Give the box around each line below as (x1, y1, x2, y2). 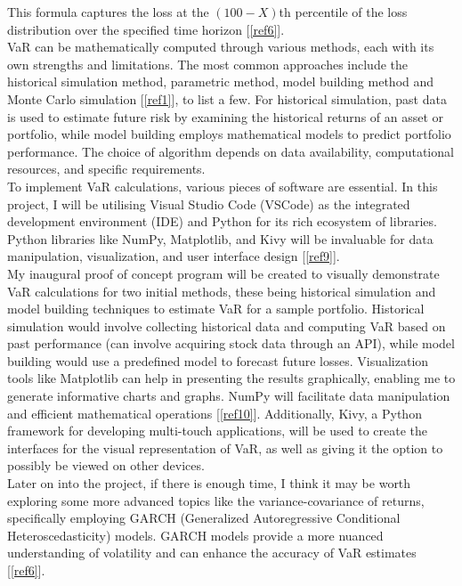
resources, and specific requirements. (7, 159, 206, 178)
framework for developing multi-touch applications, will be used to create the (7, 421, 428, 440)
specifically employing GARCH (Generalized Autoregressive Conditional (7, 509, 401, 527)
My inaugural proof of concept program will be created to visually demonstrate (7, 264, 440, 282)
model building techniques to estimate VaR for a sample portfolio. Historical (7, 299, 425, 318)
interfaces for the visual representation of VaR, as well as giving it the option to (7, 438, 443, 457)
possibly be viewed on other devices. (7, 456, 205, 475)
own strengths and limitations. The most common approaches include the (7, 54, 409, 73)
